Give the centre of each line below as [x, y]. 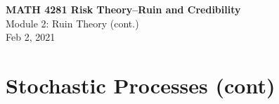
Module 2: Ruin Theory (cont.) [72, 23]
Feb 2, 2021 [31, 37]
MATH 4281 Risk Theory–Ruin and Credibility [123, 9]
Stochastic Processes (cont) [141, 85]
